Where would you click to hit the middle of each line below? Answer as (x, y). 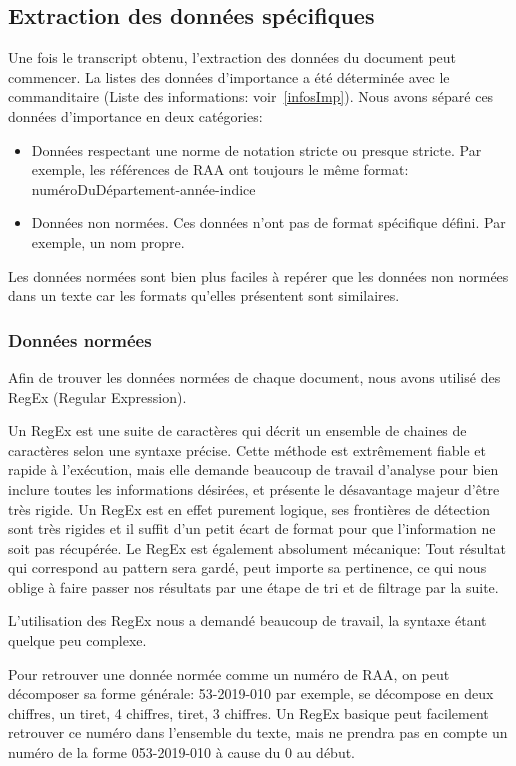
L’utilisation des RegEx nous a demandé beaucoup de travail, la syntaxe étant (247, 620)
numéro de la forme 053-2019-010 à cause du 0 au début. (182, 752)
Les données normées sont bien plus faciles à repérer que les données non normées (258, 275)
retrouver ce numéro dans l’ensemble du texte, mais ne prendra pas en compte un (258, 732)
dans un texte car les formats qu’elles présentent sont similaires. (204, 295)
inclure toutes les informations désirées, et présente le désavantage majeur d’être (254, 488)
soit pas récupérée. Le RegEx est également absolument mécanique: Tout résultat (257, 547)
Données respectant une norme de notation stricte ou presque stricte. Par (256, 149)
